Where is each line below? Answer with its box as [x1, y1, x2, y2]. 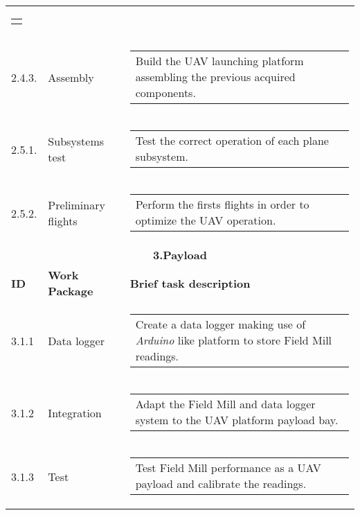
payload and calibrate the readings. [135, 475, 307, 491]
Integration [48, 404, 102, 421]
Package [48, 283, 93, 299]
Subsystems [48, 133, 105, 149]
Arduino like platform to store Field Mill [135, 332, 332, 348]
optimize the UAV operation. [135, 212, 276, 228]
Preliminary [48, 197, 105, 213]
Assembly [48, 69, 94, 85]
